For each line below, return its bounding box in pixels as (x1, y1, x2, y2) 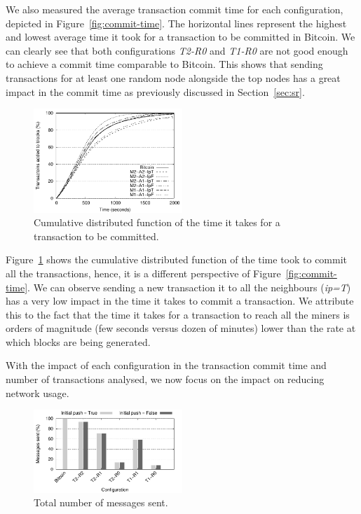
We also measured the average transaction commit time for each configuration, (6, 2, 343, 16)
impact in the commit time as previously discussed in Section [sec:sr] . (6, 84, 305, 99)
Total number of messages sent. (34, 495, 168, 510)
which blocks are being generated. (6, 334, 151, 349)
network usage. (6, 385, 69, 400)
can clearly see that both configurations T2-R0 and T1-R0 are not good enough (6, 43, 348, 57)
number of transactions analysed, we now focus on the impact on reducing (6, 372, 325, 387)
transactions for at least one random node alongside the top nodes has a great (6, 70, 341, 85)
